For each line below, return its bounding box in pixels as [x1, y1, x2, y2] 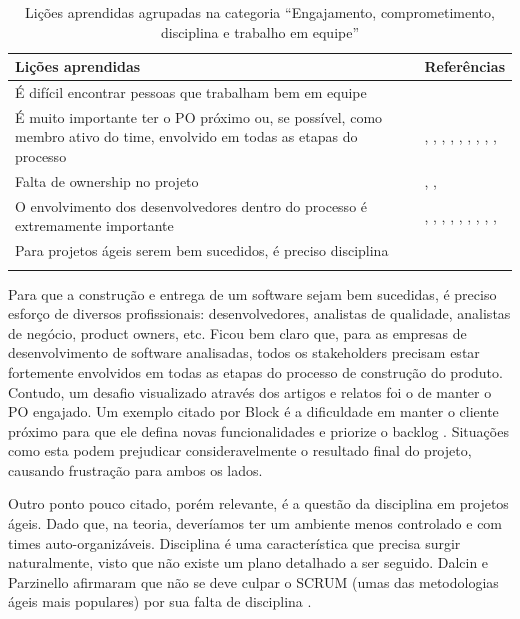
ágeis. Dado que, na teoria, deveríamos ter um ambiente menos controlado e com [8, 513, 503, 534]
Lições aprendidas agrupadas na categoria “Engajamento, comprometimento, [25, 2, 495, 22]
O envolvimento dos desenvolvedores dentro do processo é [15, 195, 368, 216]
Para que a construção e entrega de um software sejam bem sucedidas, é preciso [8, 283, 497, 304]
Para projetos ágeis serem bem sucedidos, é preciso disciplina [15, 240, 389, 261]
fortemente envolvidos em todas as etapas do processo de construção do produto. [8, 361, 503, 382]
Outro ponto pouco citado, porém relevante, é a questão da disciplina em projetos [8, 493, 509, 514]
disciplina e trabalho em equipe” [160, 21, 360, 42]
